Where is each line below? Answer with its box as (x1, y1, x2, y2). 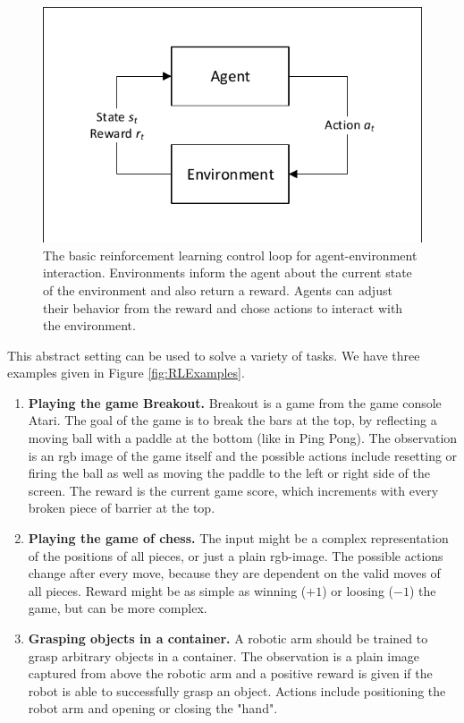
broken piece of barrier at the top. (28, 498, 215, 517)
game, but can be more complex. (28, 599, 207, 617)
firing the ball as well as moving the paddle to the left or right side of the (28, 464, 430, 482)
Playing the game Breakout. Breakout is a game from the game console (28, 393, 442, 412)
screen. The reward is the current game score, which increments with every (28, 481, 439, 499)
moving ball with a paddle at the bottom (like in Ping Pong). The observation (28, 429, 458, 447)
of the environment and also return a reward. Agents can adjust (43, 280, 392, 299)
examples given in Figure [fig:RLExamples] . (7, 363, 245, 382)
